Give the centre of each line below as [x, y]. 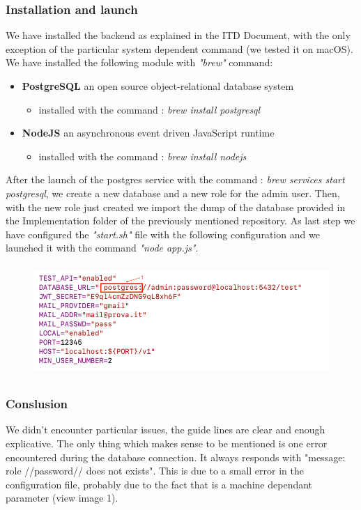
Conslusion [37, 404]
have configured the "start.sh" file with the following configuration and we [163, 234]
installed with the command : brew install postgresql [149, 109]
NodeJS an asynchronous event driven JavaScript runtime [148, 133]
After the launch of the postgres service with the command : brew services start [175, 179]
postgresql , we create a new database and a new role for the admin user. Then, [173, 193]
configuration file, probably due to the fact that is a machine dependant [159, 484]
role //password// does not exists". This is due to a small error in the [155, 471]
